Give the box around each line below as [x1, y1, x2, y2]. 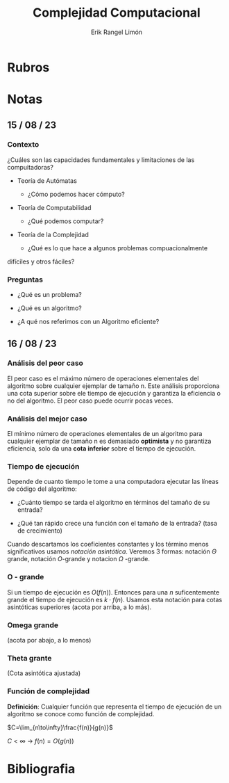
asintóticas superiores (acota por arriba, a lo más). [7, 603, 152, 611]
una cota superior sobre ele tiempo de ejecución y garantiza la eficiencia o [7, 389, 221, 397]
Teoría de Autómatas [17, 176, 78, 185]
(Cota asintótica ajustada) [7, 669, 81, 677]
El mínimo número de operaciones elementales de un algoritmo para [7, 430, 203, 438]
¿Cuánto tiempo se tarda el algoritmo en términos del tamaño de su [17, 499, 210, 507]
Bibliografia [7, 761, 76, 777]
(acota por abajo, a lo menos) [7, 636, 92, 644]
